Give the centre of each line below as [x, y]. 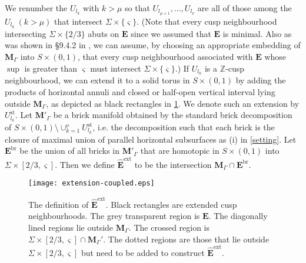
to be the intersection [173, 164]
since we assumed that [171, 33]
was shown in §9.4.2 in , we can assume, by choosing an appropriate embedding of [153, 45]
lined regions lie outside [71, 227]
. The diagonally [238, 216]
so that [137, 8]
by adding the [261, 80]
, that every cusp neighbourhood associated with [165, 56]
